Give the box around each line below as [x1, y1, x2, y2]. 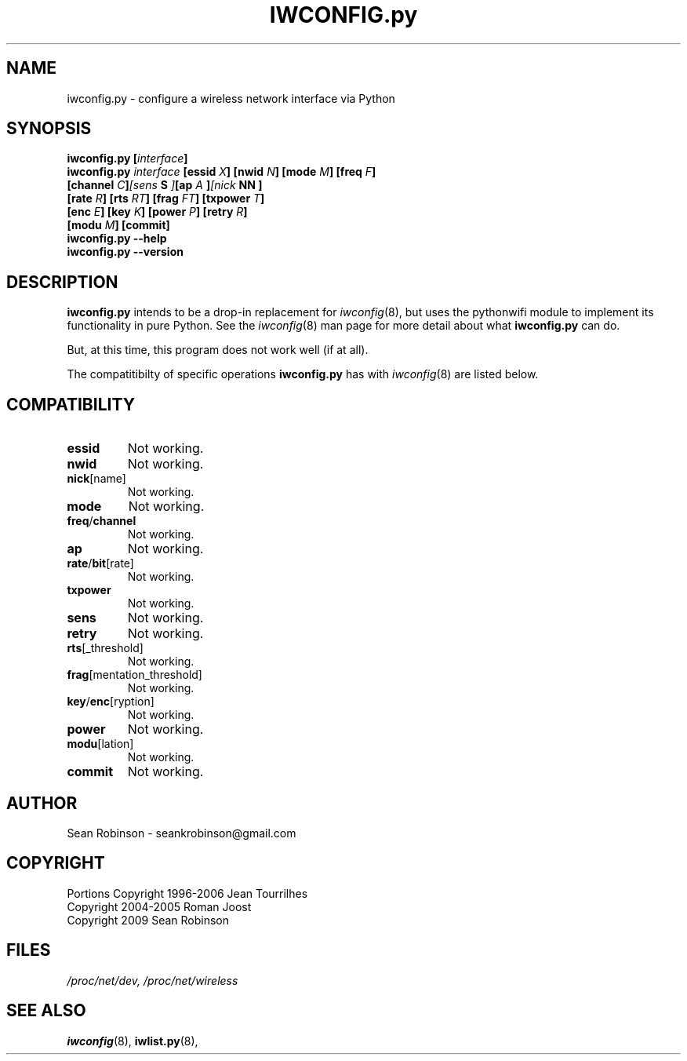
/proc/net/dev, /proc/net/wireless [67, 973, 238, 987]
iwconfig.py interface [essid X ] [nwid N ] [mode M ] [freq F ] [67, 165, 376, 179]
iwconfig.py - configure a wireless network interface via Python [67, 91, 395, 105]
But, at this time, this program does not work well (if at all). [67, 343, 369, 357]
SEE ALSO [6, 1001, 86, 1021]
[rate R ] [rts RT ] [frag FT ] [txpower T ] [67, 191, 265, 206]
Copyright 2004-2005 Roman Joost [67, 899, 252, 913]
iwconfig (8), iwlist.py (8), [67, 1034, 198, 1048]
